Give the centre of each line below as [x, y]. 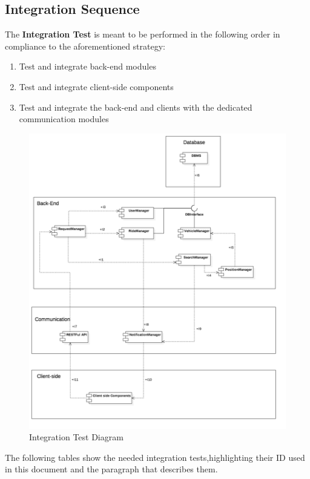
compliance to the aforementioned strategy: [85, 46]
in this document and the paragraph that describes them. [111, 469]
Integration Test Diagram [76, 437]
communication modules [64, 119]
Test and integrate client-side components [96, 86]
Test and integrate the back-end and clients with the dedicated [136, 107]
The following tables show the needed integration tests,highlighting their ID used [155, 457]
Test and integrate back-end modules [87, 66]
